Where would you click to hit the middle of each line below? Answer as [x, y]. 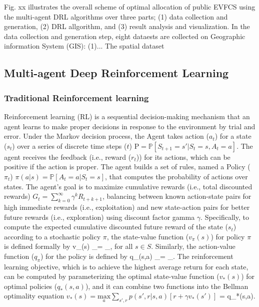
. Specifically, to [225, 217]
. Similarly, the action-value [193, 246]
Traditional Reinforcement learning [76, 97]
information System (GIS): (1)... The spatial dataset [84, 46]
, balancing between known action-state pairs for [177, 196]
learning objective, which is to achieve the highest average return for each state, [126, 266]
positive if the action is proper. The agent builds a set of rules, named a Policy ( [127, 167]
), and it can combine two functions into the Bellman [167, 286]
